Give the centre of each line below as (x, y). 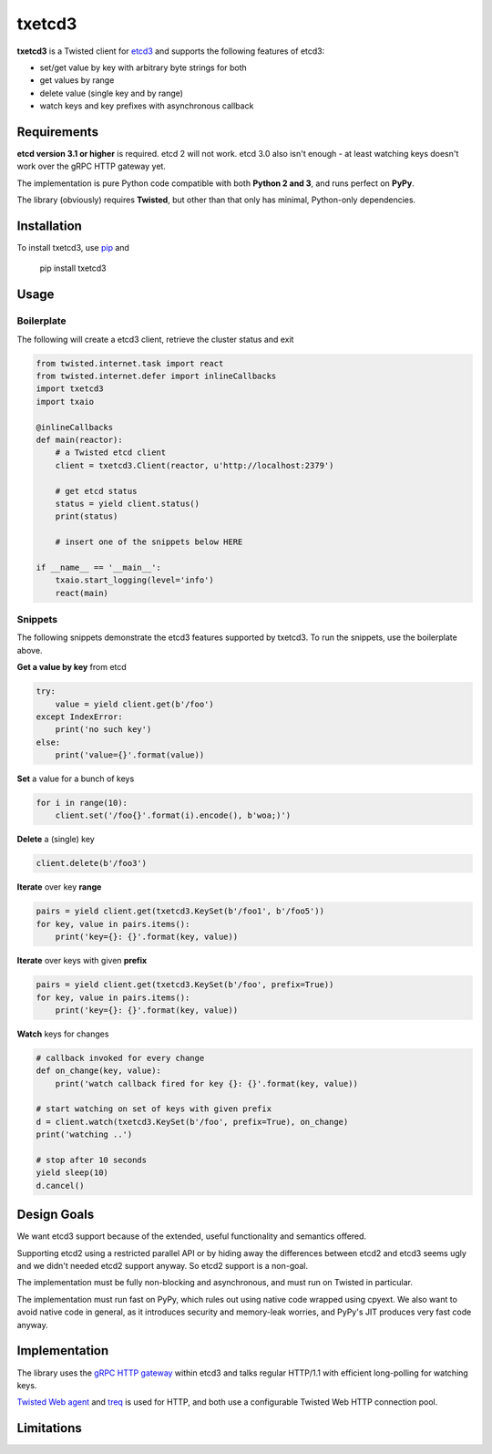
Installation (49, 226)
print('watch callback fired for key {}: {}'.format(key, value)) (207, 1083)
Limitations (49, 1428)
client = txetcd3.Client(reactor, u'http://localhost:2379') (195, 465)
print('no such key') (103, 730)
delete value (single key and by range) (112, 93)
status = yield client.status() (128, 503)
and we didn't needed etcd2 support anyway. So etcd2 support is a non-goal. (163, 1266)
